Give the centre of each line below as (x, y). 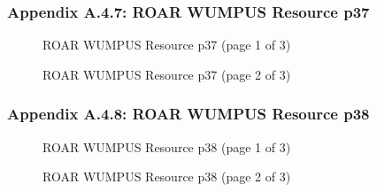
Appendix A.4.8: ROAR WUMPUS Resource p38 (188, 114)
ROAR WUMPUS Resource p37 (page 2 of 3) (167, 74)
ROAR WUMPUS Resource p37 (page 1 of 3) (167, 45)
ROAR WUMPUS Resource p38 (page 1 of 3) (167, 146)
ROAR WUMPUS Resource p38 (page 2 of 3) (167, 177)
